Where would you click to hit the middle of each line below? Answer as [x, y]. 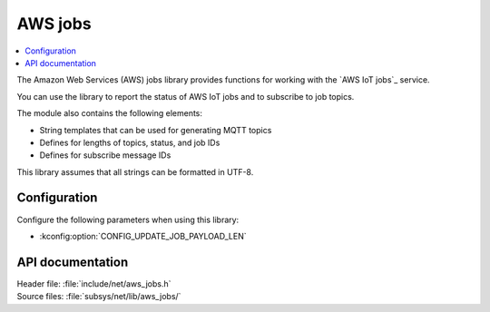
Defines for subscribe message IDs [105, 155]
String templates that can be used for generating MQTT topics [156, 130]
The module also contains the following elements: [110, 113]
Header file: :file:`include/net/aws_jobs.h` [94, 283]
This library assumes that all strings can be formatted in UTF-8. [135, 171]
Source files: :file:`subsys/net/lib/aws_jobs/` [99, 297]
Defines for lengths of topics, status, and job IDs [130, 142]
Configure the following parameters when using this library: [128, 219]
